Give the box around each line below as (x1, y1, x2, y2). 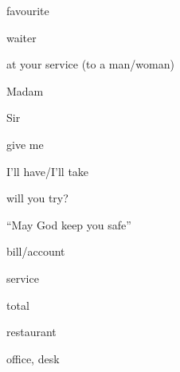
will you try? (6, 190, 68, 206)
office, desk (6, 350, 60, 366)
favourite (6, 2, 49, 18)
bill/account (6, 243, 65, 260)
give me (6, 135, 44, 152)
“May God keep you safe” (6, 216, 131, 233)
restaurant (6, 323, 57, 340)
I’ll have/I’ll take (6, 163, 89, 179)
